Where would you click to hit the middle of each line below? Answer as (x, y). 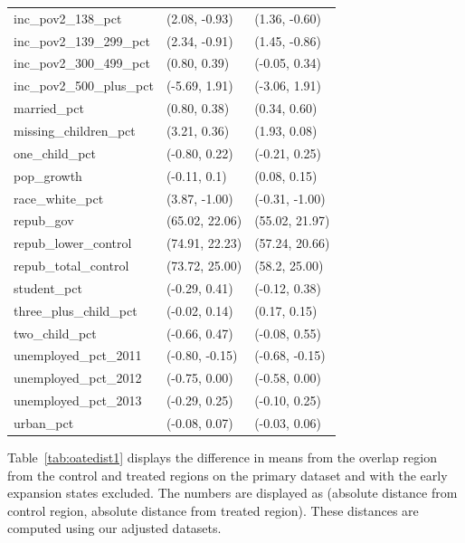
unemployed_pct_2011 (78, 355)
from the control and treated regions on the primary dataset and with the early (228, 475)
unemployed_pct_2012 (78, 378)
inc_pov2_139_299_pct (82, 40)
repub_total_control (71, 266)
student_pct (48, 287)
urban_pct (44, 422)
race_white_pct (59, 198)
